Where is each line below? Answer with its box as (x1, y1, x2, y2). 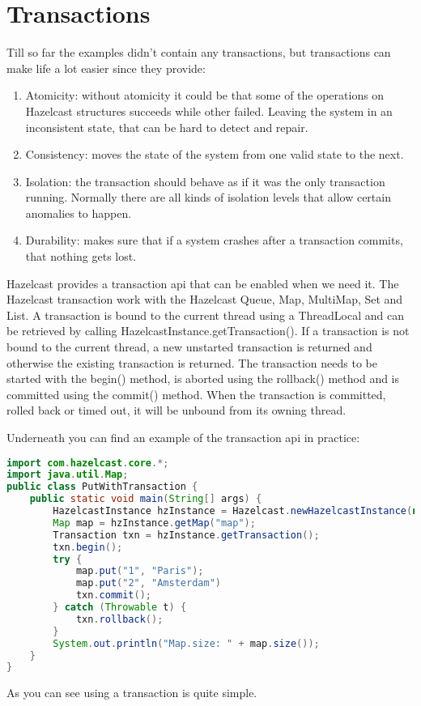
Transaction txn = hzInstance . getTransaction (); (53, 529, 320, 541)
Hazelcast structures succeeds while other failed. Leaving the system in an (25, 102, 393, 119)
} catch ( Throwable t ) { (53, 602, 187, 614)
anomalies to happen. (25, 204, 132, 221)
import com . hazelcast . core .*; (6, 457, 169, 469)
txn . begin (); (53, 541, 123, 553)
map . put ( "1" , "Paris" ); (75, 565, 204, 577)
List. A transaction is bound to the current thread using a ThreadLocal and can (6, 306, 404, 323)
